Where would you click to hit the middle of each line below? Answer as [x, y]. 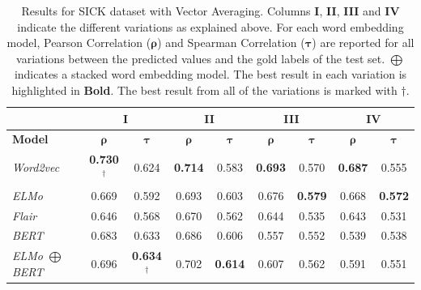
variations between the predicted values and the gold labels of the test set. [201, 58]
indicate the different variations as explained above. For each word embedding [210, 26]
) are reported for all [363, 43]
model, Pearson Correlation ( [79, 43]
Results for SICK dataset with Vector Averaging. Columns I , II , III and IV [210, 11]
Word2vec [36, 167]
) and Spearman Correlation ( [231, 43]
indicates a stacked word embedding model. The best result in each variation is [210, 74]
